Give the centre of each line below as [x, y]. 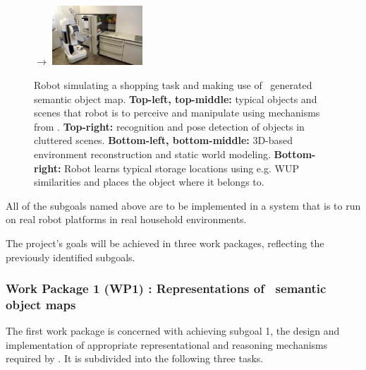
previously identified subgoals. [71, 257]
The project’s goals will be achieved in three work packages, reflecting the [165, 243]
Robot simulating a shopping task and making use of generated [173, 85]
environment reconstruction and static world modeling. [152, 154]
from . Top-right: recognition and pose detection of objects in [169, 126]
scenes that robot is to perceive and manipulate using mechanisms [177, 113]
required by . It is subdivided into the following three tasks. [135, 358]
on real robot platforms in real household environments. [126, 219]
